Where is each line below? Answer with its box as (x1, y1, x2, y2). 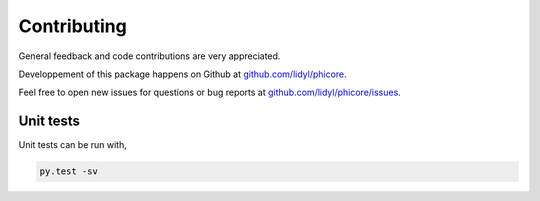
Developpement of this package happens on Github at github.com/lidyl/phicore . (18, 68, 347, 80)
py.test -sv (39, 166, 99, 177)
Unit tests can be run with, (18, 139, 127, 151)
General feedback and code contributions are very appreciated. (18, 50, 281, 62)
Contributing (18, 15, 127, 37)
